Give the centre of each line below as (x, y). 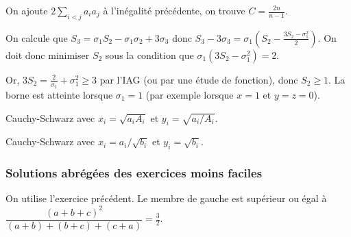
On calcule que (37, 37)
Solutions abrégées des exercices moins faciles (134, 173)
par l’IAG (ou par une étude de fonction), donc (199, 79)
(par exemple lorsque (190, 95)
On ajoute (27, 10)
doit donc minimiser (48, 54)
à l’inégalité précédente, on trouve (174, 10)
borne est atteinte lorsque (59, 95)
